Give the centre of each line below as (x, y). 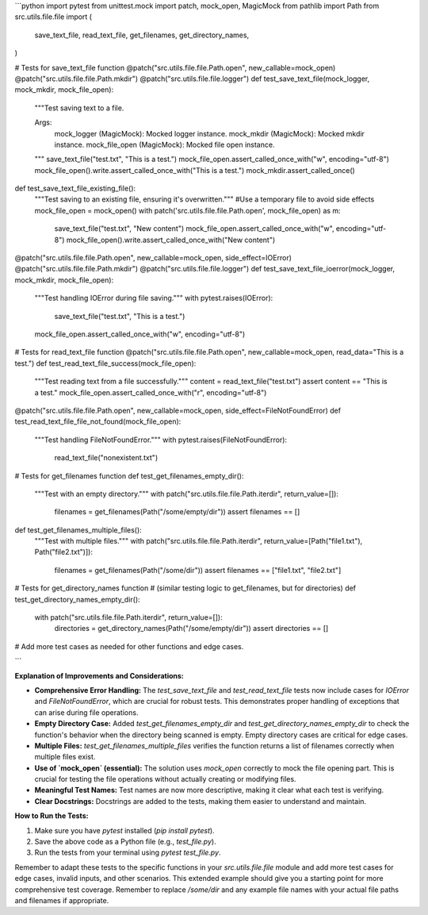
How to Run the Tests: (52, 816)
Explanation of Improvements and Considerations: (99, 675)
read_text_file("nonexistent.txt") (106, 458)
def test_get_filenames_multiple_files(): (78, 530)
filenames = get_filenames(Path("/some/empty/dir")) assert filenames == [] (177, 512)
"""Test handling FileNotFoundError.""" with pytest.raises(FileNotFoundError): (161, 440)
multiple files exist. (65, 757)
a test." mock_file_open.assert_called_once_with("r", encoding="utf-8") (151, 392)
